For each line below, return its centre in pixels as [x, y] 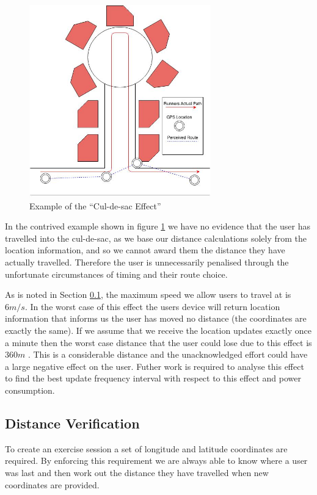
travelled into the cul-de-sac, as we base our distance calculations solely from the [156, 238]
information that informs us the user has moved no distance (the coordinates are [156, 318]
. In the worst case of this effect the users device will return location [152, 306]
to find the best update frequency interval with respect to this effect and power [153, 378]
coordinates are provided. [52, 484]
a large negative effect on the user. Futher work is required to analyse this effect [155, 366]
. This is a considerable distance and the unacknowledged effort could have [168, 354]
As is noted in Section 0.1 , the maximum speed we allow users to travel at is [148, 294]
